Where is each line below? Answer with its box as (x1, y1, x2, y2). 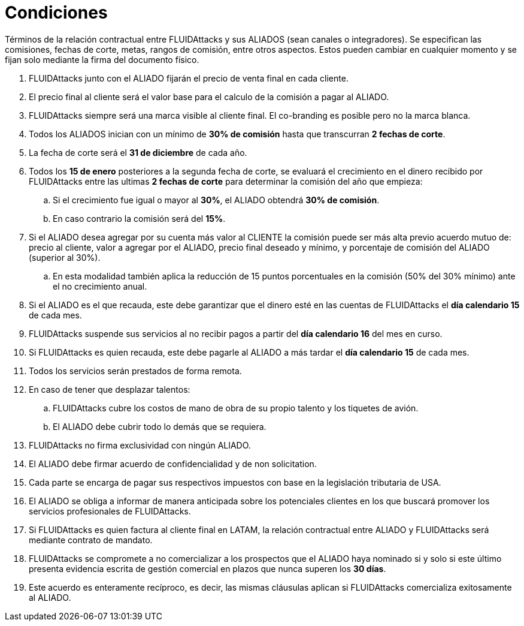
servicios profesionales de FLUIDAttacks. (29, 505, 191, 516)
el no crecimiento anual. (53, 281, 147, 291)
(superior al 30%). (29, 252, 101, 263)
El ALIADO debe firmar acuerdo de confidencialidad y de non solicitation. (29, 458, 317, 469)
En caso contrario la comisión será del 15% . (53, 213, 226, 224)
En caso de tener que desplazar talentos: (29, 384, 190, 395)
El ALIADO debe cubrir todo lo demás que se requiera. (53, 421, 266, 432)
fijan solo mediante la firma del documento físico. (5, 54, 199, 65)
